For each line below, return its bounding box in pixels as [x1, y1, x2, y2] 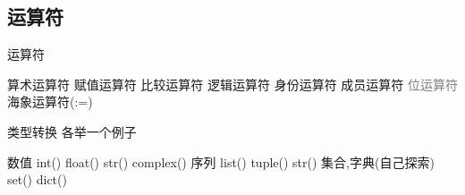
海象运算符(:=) [7, 92, 93, 111]
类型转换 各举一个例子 [7, 122, 137, 140]
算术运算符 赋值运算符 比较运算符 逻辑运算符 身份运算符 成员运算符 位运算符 [7, 74, 458, 93]
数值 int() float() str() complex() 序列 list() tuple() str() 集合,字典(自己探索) [7, 152, 435, 171]
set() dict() [7, 170, 67, 189]
